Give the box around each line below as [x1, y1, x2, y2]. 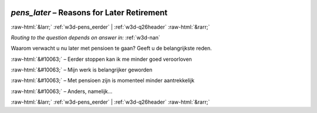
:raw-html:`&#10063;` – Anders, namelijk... [11, 88, 113, 95]
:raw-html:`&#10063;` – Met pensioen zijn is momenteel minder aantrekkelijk [11, 77, 195, 84]
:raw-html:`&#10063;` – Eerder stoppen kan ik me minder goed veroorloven [11, 56, 192, 63]
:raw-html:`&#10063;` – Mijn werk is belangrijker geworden [11, 66, 153, 73]
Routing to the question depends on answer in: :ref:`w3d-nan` [11, 34, 161, 41]
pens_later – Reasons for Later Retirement [11, 8, 168, 18]
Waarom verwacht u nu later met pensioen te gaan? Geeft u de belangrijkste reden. [11, 44, 212, 52]
